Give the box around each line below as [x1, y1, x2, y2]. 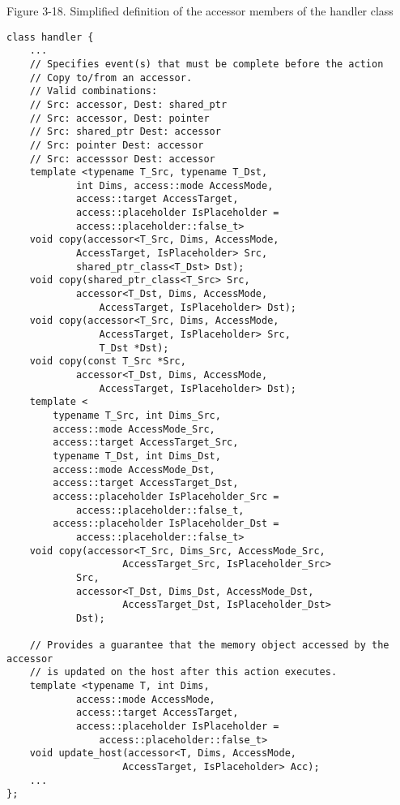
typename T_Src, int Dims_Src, [53, 409, 221, 421]
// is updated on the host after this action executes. [29, 666, 338, 678]
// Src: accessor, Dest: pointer [29, 112, 210, 124]
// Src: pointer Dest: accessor [29, 139, 204, 151]
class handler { [6, 31, 94, 43]
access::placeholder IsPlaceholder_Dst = [53, 518, 279, 530]
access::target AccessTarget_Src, [53, 437, 239, 449]
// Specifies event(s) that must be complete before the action [29, 58, 384, 70]
